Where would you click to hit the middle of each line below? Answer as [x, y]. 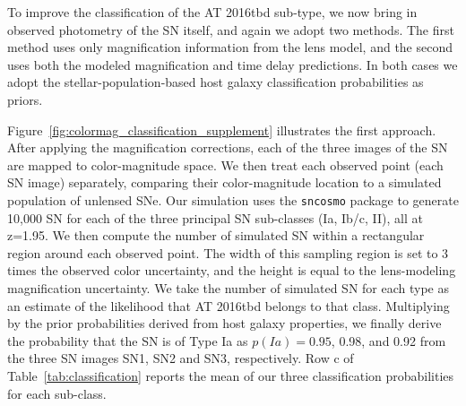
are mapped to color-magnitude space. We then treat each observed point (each [225, 164]
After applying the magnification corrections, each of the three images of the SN [228, 147]
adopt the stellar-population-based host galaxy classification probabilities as [216, 82]
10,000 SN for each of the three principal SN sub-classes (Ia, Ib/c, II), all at [215, 217]
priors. [25, 99]
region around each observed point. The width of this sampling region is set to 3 [228, 252]
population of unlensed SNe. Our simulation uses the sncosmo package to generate [233, 199]
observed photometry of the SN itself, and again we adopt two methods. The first [231, 29]
